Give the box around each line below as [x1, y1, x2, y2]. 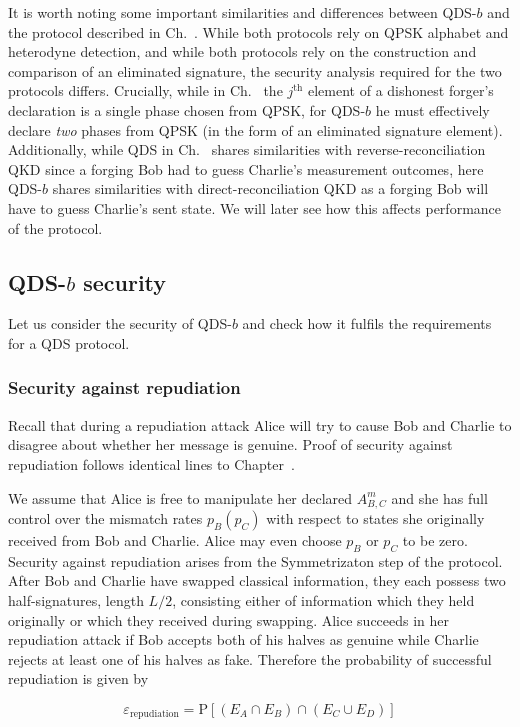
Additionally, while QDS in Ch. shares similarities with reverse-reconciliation [8, 139, 486, 160]
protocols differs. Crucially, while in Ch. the [8, 80, 283, 101]
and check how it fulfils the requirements [242, 313, 492, 334]
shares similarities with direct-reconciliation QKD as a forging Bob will [52, 178, 489, 199]
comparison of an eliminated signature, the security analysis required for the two [8, 60, 502, 81]
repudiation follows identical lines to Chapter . [8, 453, 295, 474]
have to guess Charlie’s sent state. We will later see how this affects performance [8, 197, 502, 218]
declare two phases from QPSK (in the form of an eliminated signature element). [8, 119, 503, 140]
